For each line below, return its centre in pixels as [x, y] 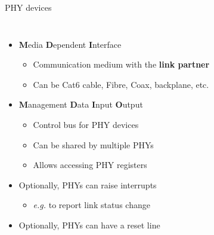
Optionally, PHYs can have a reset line [89, 225]
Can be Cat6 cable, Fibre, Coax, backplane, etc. [121, 84]
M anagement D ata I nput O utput [81, 104]
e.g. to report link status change [92, 205]
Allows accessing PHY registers [90, 165]
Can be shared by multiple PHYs [93, 144]
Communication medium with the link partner [121, 64]
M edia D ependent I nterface [70, 44]
